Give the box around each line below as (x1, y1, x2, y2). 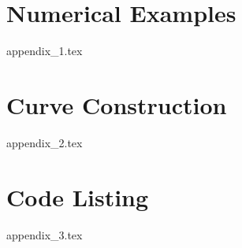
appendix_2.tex (6, 134, 83, 150)
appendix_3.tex (6, 226, 83, 242)
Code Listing (6, 180, 149, 213)
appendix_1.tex (6, 43, 83, 59)
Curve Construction (6, 88, 227, 120)
